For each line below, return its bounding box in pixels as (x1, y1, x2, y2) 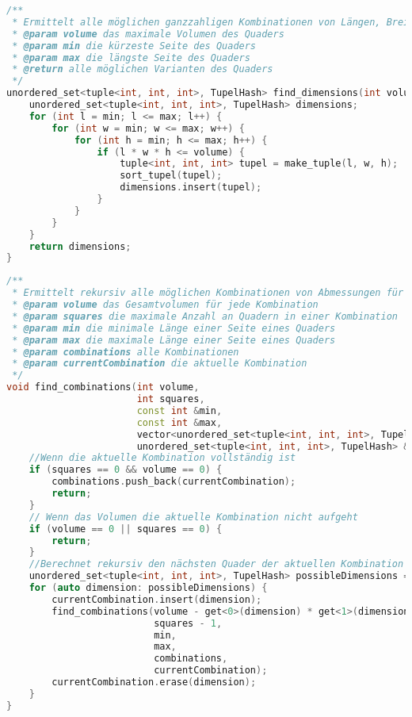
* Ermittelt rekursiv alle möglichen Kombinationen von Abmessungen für (12, 287, 404, 299)
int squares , (136, 393, 205, 405)
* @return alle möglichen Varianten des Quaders (12, 63, 273, 75)
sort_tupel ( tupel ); (120, 170, 223, 182)
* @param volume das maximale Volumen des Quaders (12, 28, 284, 40)
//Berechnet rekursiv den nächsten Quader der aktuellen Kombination (29, 558, 404, 570)
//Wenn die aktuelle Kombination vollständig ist (29, 452, 296, 464)
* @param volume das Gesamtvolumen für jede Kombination (12, 299, 319, 310)
